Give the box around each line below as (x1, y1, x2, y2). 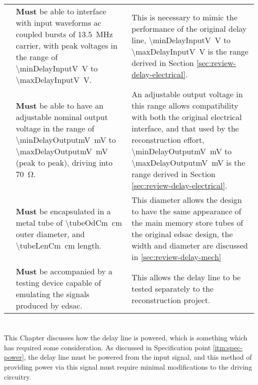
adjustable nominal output (16, 111, 108, 123)
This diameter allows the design (131, 194, 242, 205)
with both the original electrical (131, 111, 242, 123)
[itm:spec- (213, 342, 243, 352)
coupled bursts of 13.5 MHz (16, 28, 113, 40)
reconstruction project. (131, 294, 210, 306)
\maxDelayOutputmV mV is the (131, 157, 246, 168)
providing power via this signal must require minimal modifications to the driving (4, 361, 252, 372)
